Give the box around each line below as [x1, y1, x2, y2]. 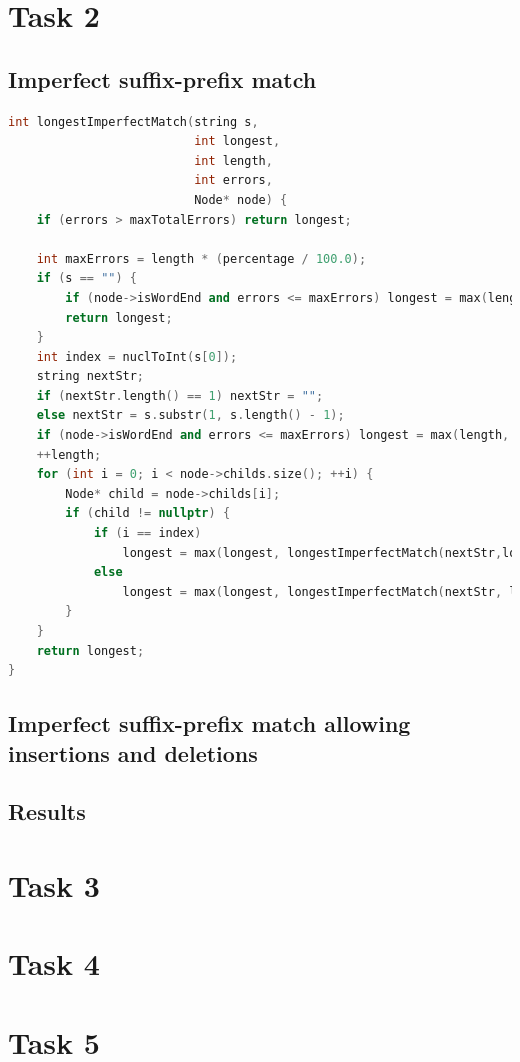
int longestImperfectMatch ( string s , [8, 114, 259, 129]
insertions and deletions [8, 737, 258, 768]
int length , [194, 153, 273, 168]
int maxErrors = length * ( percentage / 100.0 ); [36, 251, 367, 266]
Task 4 [8, 943, 100, 984]
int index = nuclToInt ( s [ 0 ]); [36, 349, 238, 364]
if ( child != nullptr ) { [65, 506, 231, 521]
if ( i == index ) [93, 526, 202, 541]
